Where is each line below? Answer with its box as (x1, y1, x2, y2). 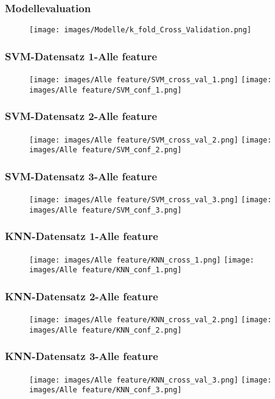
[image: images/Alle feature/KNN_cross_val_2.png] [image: (29, 316, 272, 325)
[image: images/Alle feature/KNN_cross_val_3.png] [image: (29, 375, 272, 384)
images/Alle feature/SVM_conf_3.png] (29, 205, 182, 214)
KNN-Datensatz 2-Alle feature (5, 288, 158, 303)
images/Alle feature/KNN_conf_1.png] (29, 266, 182, 275)
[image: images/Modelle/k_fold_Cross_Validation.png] (29, 26, 252, 35)
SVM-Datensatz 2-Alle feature (5, 108, 158, 124)
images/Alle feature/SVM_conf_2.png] (29, 146, 182, 155)
